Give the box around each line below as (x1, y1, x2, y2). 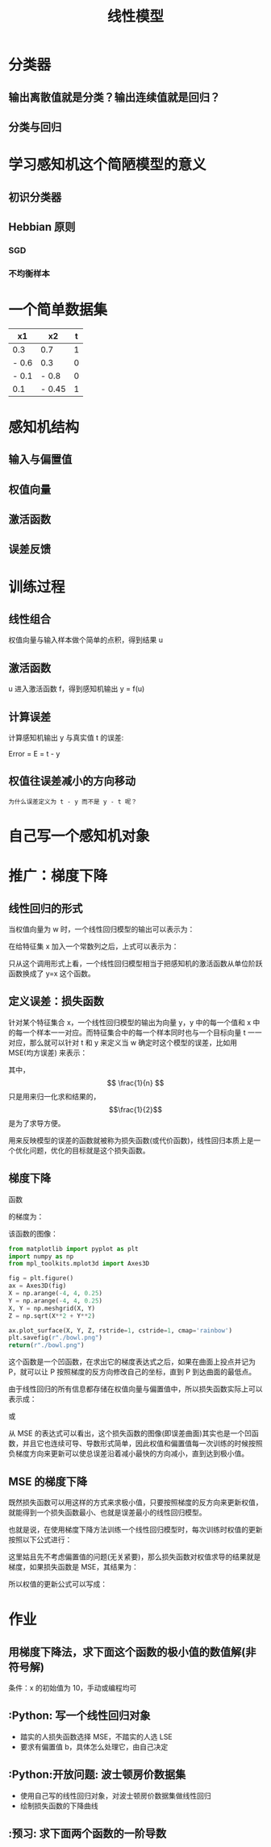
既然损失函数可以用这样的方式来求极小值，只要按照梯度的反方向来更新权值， (8, 1498, 263, 1507)
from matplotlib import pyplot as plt (8, 1245, 139, 1253)
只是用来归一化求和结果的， (8, 1091, 101, 1101)
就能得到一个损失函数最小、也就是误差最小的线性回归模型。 (8, 1507, 206, 1517)
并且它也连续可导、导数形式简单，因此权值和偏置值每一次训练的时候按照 (22, 1439, 263, 1449)
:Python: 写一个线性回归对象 (8, 1709, 151, 1723)
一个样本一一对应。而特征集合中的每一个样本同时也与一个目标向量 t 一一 (22, 1028, 262, 1037)
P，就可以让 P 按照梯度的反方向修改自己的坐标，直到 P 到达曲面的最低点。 (8, 1367, 256, 1377)
